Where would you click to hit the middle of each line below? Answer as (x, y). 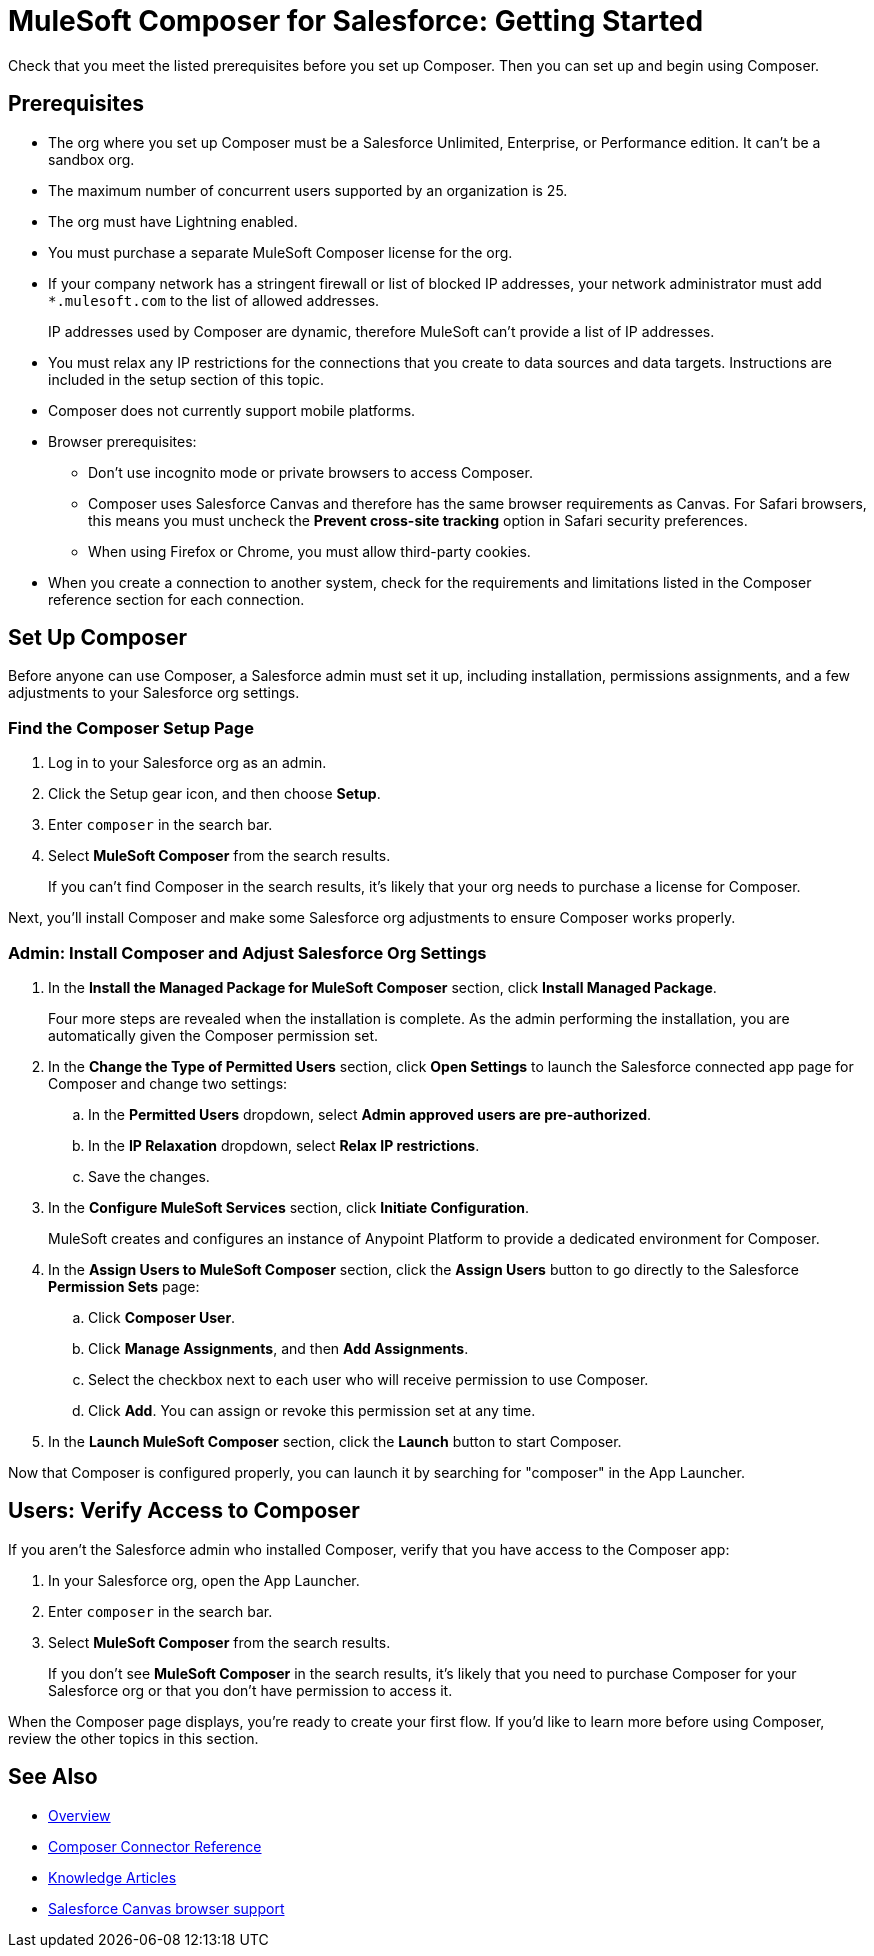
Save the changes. (149, 1176)
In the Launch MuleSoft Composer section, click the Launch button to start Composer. (335, 1441)
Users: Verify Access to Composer (184, 1511)
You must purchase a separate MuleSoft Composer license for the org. (280, 252)
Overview (79, 1815)
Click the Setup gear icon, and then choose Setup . (214, 794)
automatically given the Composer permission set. (213, 1035)
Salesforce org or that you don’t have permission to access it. (250, 1690)
